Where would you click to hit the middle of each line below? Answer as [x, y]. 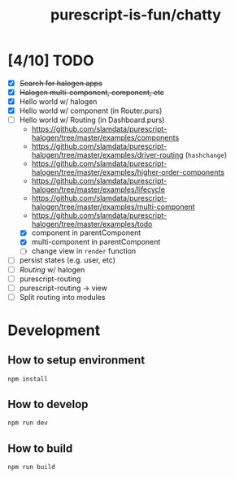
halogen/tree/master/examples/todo [92, 224]
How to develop [48, 404]
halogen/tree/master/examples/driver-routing [107, 155]
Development [54, 330]
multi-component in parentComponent [96, 242]
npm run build [32, 467]
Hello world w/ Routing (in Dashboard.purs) [92, 120]
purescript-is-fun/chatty [136, 15]
